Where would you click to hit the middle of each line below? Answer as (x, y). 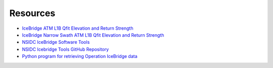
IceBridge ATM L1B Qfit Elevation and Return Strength (78, 28)
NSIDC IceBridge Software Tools (56, 42)
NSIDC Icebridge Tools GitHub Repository (65, 49)
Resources (32, 13)
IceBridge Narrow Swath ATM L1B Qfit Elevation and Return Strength (93, 35)
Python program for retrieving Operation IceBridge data (80, 56)
